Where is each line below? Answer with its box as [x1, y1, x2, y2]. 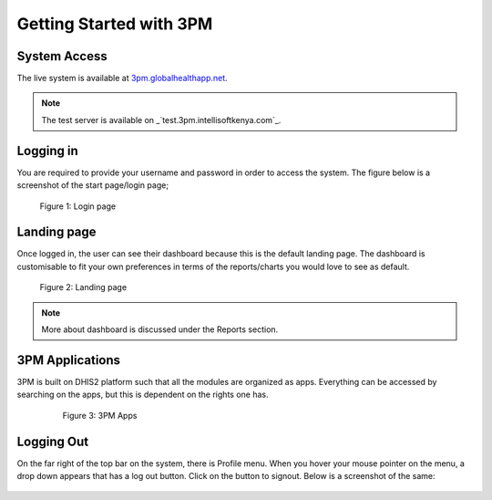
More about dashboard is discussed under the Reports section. [41, 324, 279, 335]
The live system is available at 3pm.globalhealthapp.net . [16, 73, 228, 84]
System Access [16, 48, 108, 64]
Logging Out [16, 433, 89, 449]
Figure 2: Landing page [39, 282, 128, 293]
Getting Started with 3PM [16, 14, 213, 34]
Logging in [16, 142, 79, 159]
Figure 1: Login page [39, 201, 117, 212]
